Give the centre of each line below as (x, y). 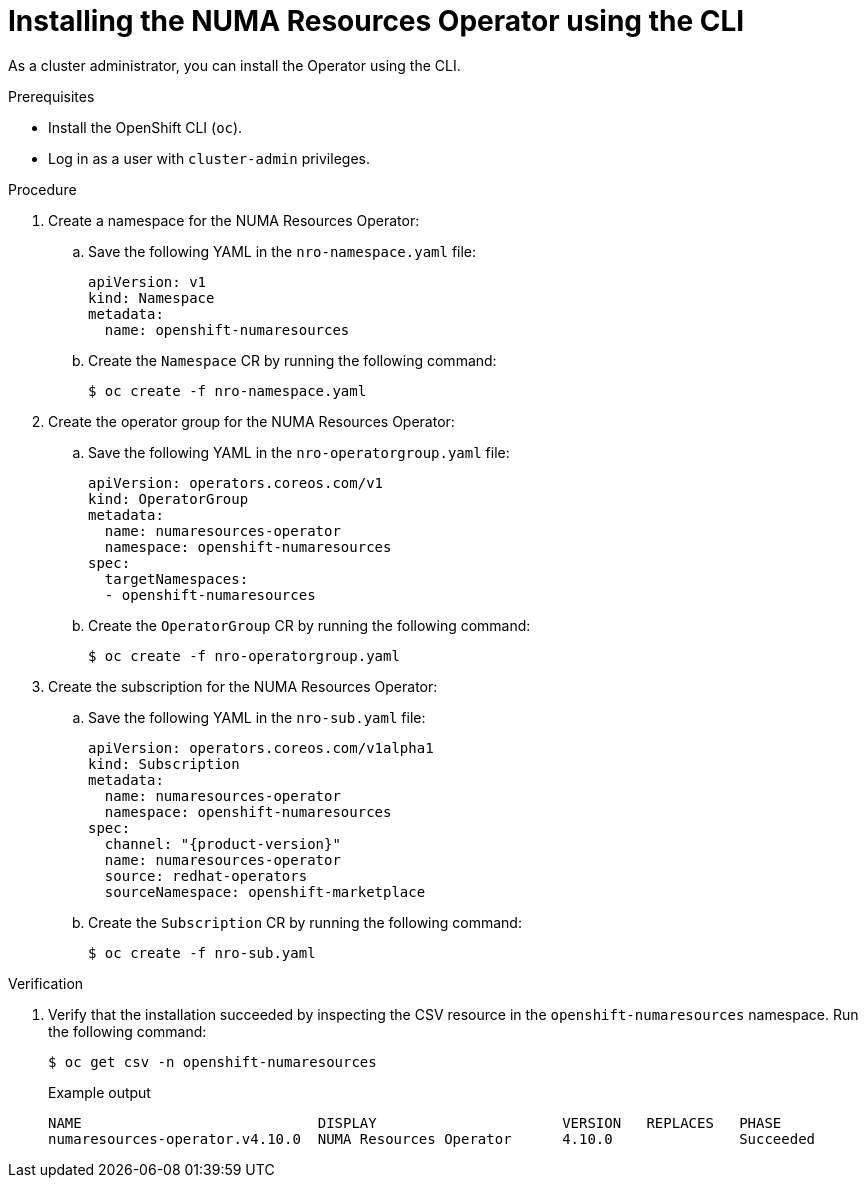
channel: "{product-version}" (222, 843)
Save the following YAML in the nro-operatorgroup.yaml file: (299, 452)
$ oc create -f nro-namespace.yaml (227, 390)
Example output (99, 1092)
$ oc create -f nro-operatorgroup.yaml (244, 655)
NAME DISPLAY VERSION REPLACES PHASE (415, 1122)
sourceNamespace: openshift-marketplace (265, 891)
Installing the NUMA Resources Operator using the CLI (376, 21)
